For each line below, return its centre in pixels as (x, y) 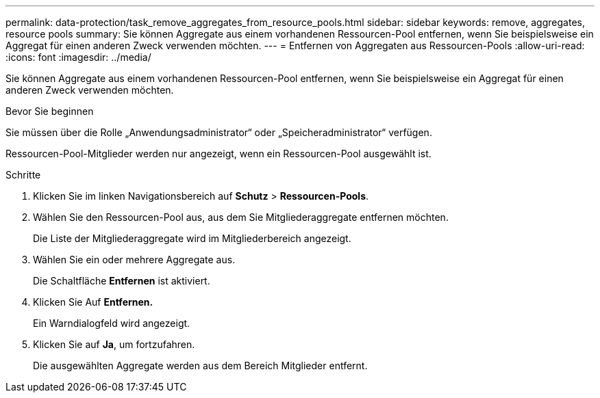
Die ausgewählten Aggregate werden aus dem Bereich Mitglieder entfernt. (200, 366)
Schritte (23, 175)
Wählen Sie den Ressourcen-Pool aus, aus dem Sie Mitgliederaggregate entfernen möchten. (241, 217)
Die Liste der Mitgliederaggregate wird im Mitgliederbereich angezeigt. (192, 238)
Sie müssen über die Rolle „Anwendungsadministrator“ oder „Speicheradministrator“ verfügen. (219, 132)
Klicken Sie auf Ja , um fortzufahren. (114, 344)
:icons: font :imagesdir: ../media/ (78, 57)
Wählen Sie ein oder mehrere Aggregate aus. (134, 260)
